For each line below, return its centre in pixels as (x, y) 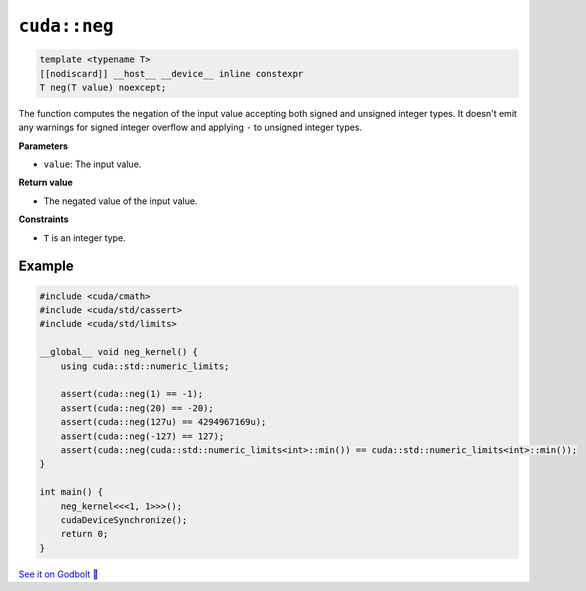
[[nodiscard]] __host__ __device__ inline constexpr (171, 73)
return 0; (84, 534)
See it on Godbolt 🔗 (58, 574)
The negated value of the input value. (120, 201)
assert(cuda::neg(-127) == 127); (142, 436)
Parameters (43, 146)
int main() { (71, 492)
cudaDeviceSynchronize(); (124, 519)
